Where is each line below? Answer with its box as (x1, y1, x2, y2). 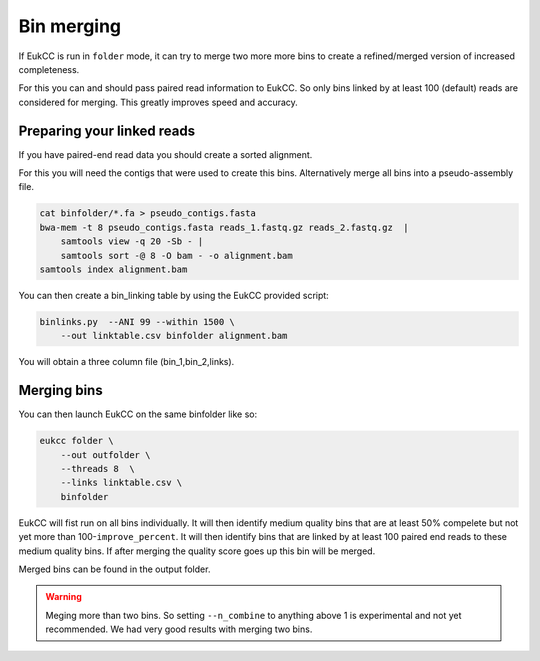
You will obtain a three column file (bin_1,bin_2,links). (18, 356, 235, 368)
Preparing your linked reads (18, 122, 196, 139)
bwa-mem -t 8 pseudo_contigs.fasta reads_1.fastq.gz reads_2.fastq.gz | (39, 221, 409, 233)
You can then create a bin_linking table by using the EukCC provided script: (18, 289, 329, 301)
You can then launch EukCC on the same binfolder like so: (18, 408, 258, 420)
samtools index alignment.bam (39, 263, 188, 275)
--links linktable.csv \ (60, 477, 183, 489)
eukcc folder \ (39, 435, 114, 447)
